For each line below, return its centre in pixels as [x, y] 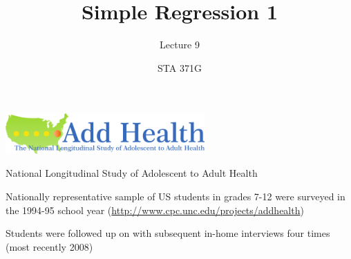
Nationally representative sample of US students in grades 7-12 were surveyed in [175, 196]
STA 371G [180, 67]
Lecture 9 [180, 45]
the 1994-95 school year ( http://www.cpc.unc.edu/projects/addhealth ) [155, 210]
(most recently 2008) [49, 246]
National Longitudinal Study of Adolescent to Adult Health [132, 173]
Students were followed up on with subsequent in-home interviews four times [168, 233]
